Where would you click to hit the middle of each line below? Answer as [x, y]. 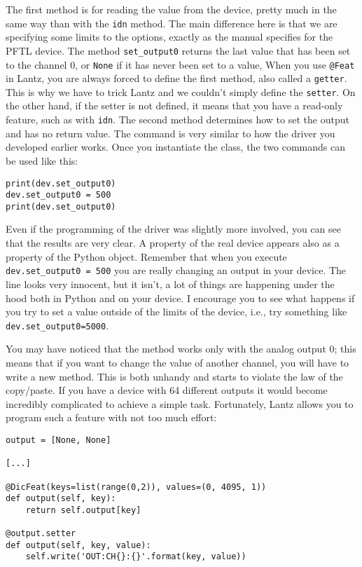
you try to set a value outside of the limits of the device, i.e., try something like [176, 312]
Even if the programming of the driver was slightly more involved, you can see [173, 229]
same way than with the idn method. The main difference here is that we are [172, 23]
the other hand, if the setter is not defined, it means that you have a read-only [174, 105]
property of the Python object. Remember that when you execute [146, 256]
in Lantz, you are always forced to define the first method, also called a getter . [176, 78]
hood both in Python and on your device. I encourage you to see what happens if [180, 298]
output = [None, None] [58, 440]
